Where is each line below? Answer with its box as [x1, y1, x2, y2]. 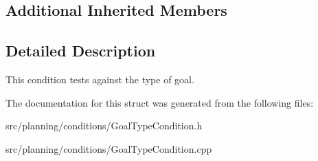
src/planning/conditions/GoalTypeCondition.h [5, 118, 203, 133]
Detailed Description [5, 40, 156, 61]
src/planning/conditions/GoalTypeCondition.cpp [5, 141, 212, 155]
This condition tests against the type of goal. [5, 72, 194, 86]
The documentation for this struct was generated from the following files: [5, 95, 314, 109]
